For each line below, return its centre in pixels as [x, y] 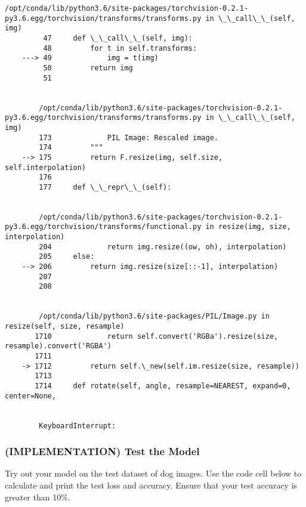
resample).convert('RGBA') [58, 346]
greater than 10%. [38, 497]
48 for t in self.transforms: [120, 48]
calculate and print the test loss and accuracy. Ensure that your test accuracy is [151, 485]
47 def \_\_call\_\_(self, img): [118, 38]
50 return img [88, 68]
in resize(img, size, [248, 227]
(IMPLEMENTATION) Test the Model [102, 451]
